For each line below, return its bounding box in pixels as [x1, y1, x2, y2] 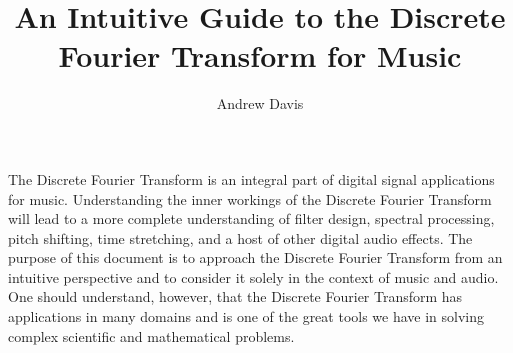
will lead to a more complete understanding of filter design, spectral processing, [8, 208, 495, 229]
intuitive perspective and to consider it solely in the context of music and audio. [8, 266, 499, 287]
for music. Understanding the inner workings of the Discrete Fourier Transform [8, 188, 492, 209]
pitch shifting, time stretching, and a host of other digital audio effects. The [8, 227, 473, 248]
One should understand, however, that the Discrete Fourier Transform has [8, 286, 463, 307]
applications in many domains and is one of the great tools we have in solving [8, 306, 485, 327]
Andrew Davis [216, 93, 304, 114]
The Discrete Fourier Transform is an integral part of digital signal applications [8, 168, 495, 189]
